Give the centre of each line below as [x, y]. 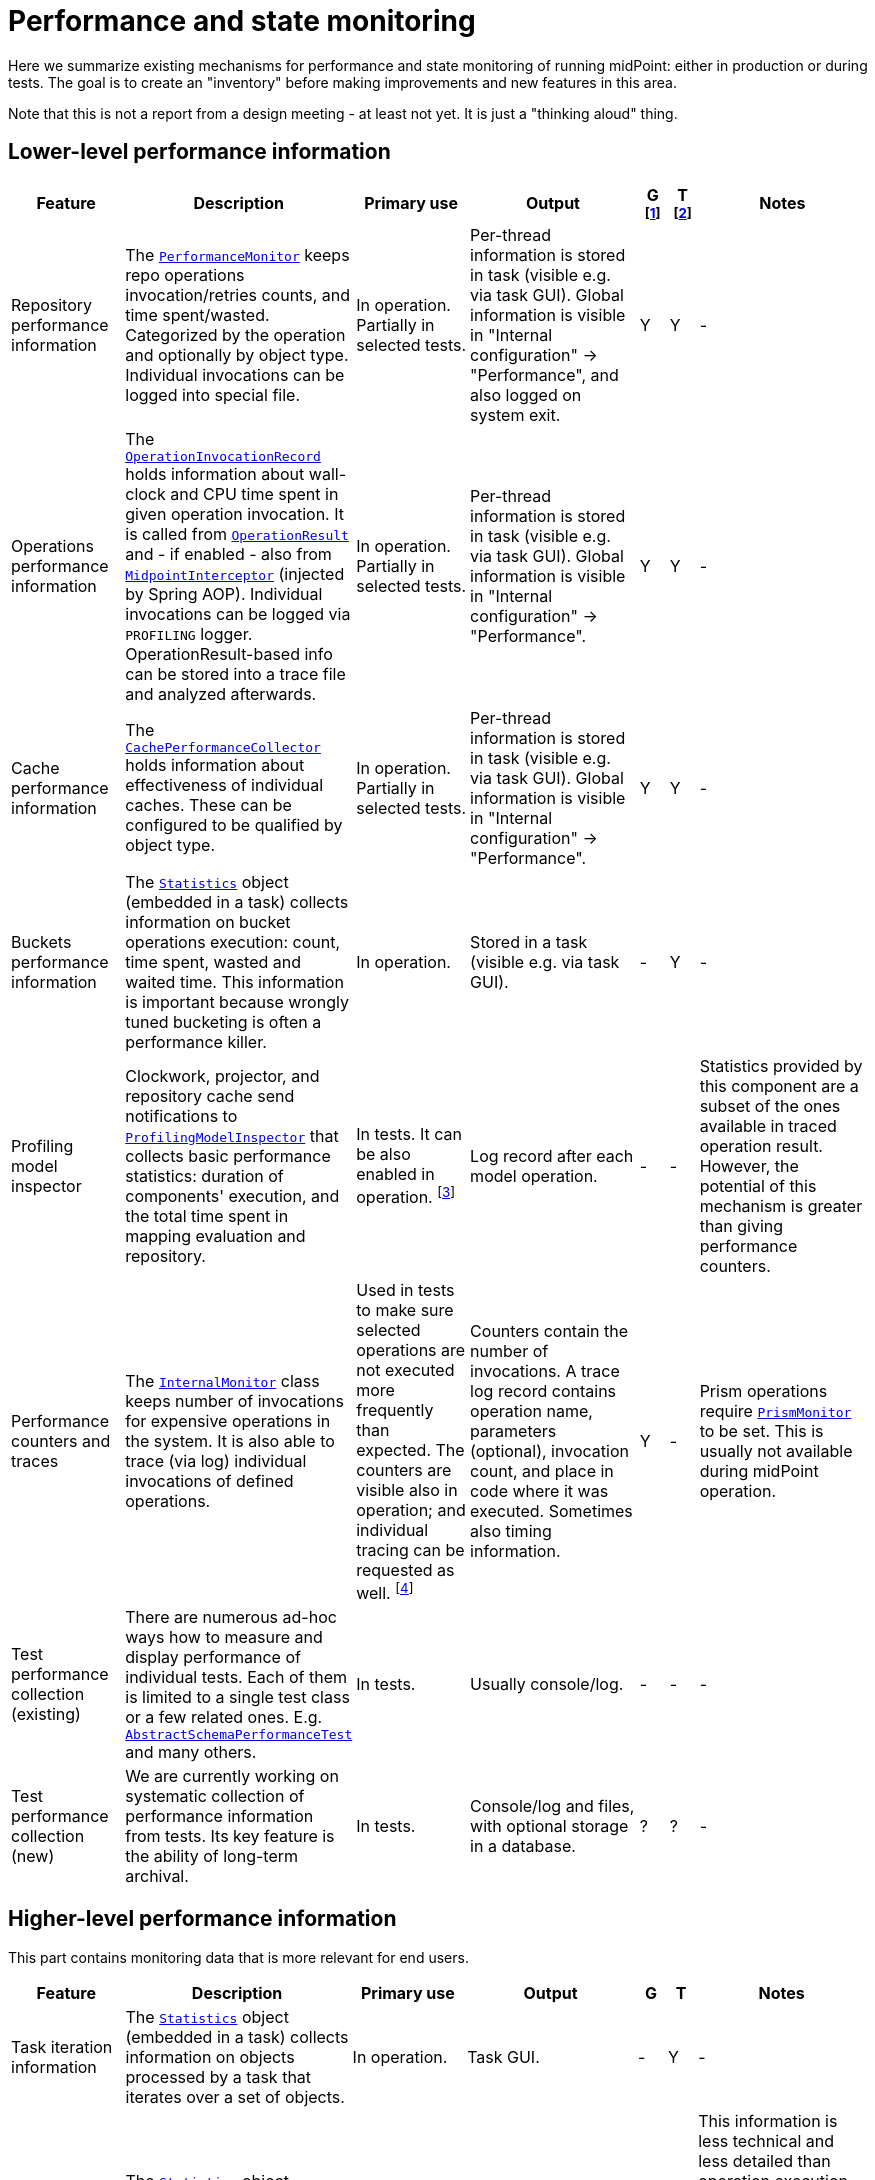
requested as [405, 1569]
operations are [411, 1349]
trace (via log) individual [216, 1461]
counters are [404, 1469]
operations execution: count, [233, 941]
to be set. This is [761, 1431]
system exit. [515, 414]
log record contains [543, 1391]
